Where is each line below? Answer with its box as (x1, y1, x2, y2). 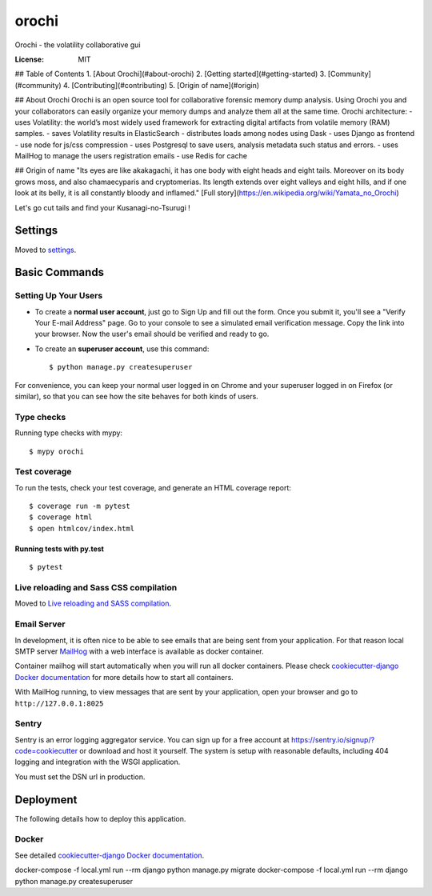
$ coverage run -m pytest (29, 502, 131, 511)
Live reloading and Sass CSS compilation (14, 582, 178, 594)
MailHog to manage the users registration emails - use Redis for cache (14, 151, 248, 161)
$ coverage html (29, 513, 93, 522)
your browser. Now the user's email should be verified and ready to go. (34, 329, 270, 339)
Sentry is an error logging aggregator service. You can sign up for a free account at (14, 734, 290, 744)
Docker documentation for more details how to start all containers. (14, 672, 234, 682)
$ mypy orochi (29, 446, 84, 456)
